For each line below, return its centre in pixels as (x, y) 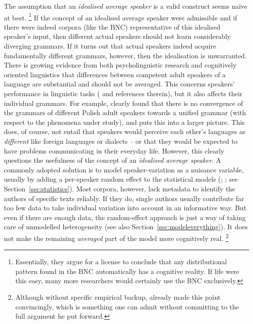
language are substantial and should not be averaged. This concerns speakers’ (119, 84)
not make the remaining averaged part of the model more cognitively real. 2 (116, 237)
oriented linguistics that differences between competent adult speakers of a (115, 74)
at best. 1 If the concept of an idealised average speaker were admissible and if (121, 17)
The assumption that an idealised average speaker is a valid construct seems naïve (126, 6)
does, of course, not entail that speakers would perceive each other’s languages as (125, 131)
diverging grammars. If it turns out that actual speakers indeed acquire (110, 46)
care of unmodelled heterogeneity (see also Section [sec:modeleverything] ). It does (126, 227)
